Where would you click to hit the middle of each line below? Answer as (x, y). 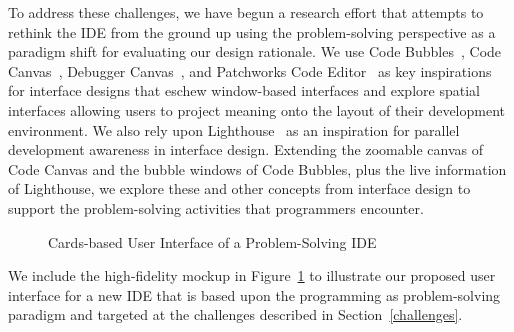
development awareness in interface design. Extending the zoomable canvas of (245, 149)
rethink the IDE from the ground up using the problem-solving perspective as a (252, 31)
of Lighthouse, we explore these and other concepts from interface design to (239, 188)
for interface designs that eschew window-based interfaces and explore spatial (244, 90)
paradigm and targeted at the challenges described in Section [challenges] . (235, 314)
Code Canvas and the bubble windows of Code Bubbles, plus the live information (257, 168)
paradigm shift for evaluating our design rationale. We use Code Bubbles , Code (255, 51)
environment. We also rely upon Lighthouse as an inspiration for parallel (234, 129)
